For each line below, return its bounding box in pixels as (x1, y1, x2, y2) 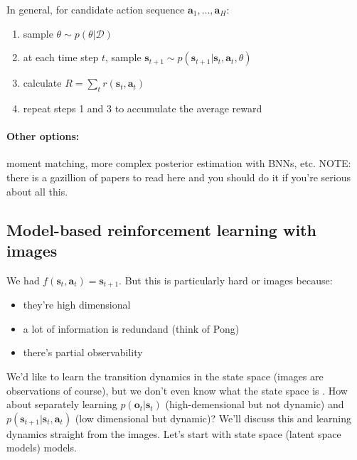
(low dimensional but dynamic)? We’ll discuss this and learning (75, 410, 351, 425)
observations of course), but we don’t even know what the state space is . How (6, 383, 348, 397)
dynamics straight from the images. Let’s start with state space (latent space (6, 426, 341, 441)
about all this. (6, 183, 68, 198)
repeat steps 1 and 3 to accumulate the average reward (23, 100, 262, 115)
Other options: (6, 129, 80, 144)
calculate (23, 75, 62, 90)
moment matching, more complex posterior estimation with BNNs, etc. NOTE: (6, 156, 351, 171)
